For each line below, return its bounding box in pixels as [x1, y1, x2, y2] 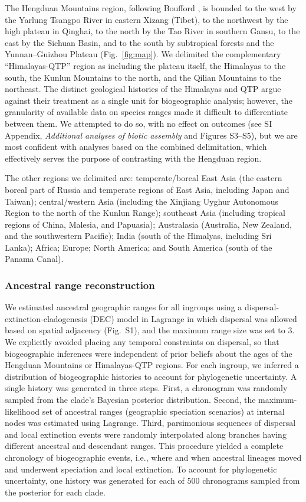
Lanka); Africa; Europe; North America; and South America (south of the [5, 241, 272, 253]
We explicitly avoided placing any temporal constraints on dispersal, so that [5, 336, 279, 348]
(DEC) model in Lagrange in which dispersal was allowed [90, 312, 297, 324]
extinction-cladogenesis [5, 312, 87, 324]
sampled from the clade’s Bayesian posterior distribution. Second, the [5, 393, 256, 406]
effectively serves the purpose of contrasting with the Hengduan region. [5, 152, 262, 164]
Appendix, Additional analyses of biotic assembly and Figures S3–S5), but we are [5, 129, 298, 141]
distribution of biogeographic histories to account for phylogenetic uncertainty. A [5, 370, 297, 382]
